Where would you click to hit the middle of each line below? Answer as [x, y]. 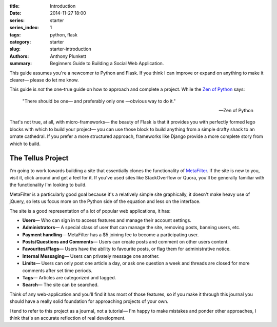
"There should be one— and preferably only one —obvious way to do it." [99, 101]
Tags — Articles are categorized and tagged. [69, 278]
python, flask [64, 35]
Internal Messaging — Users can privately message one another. [91, 256]
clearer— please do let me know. [44, 80]
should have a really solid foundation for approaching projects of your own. [89, 301]
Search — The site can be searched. [61, 285]
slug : [15, 49]
